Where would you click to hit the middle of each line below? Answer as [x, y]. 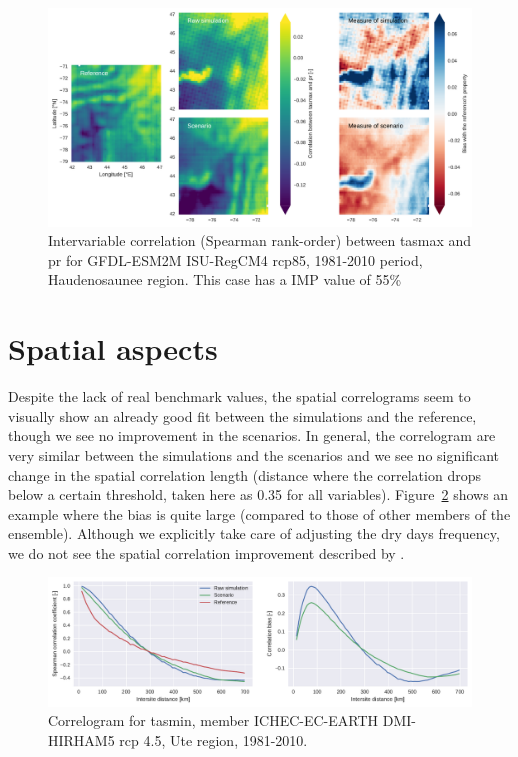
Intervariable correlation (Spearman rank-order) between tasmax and [260, 240]
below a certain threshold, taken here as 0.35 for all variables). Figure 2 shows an [258, 494]
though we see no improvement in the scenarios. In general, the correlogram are [252, 435]
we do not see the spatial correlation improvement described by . [206, 552]
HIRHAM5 [81, 739]
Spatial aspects [113, 348]
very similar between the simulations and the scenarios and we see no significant [253, 454]
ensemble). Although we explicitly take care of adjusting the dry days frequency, [254, 533]
